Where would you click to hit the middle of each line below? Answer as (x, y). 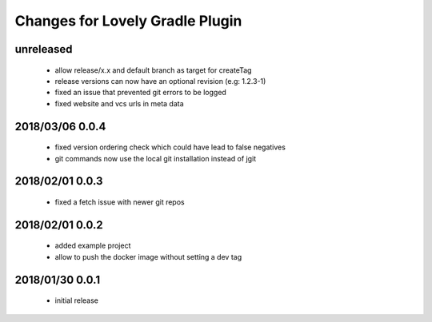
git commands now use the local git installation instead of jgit (155, 158)
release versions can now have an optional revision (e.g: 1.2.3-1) (160, 81)
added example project (93, 246)
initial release (77, 300)
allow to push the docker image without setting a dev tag (148, 256)
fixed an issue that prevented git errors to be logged (141, 93)
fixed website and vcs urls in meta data (119, 103)
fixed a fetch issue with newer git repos (120, 202)
